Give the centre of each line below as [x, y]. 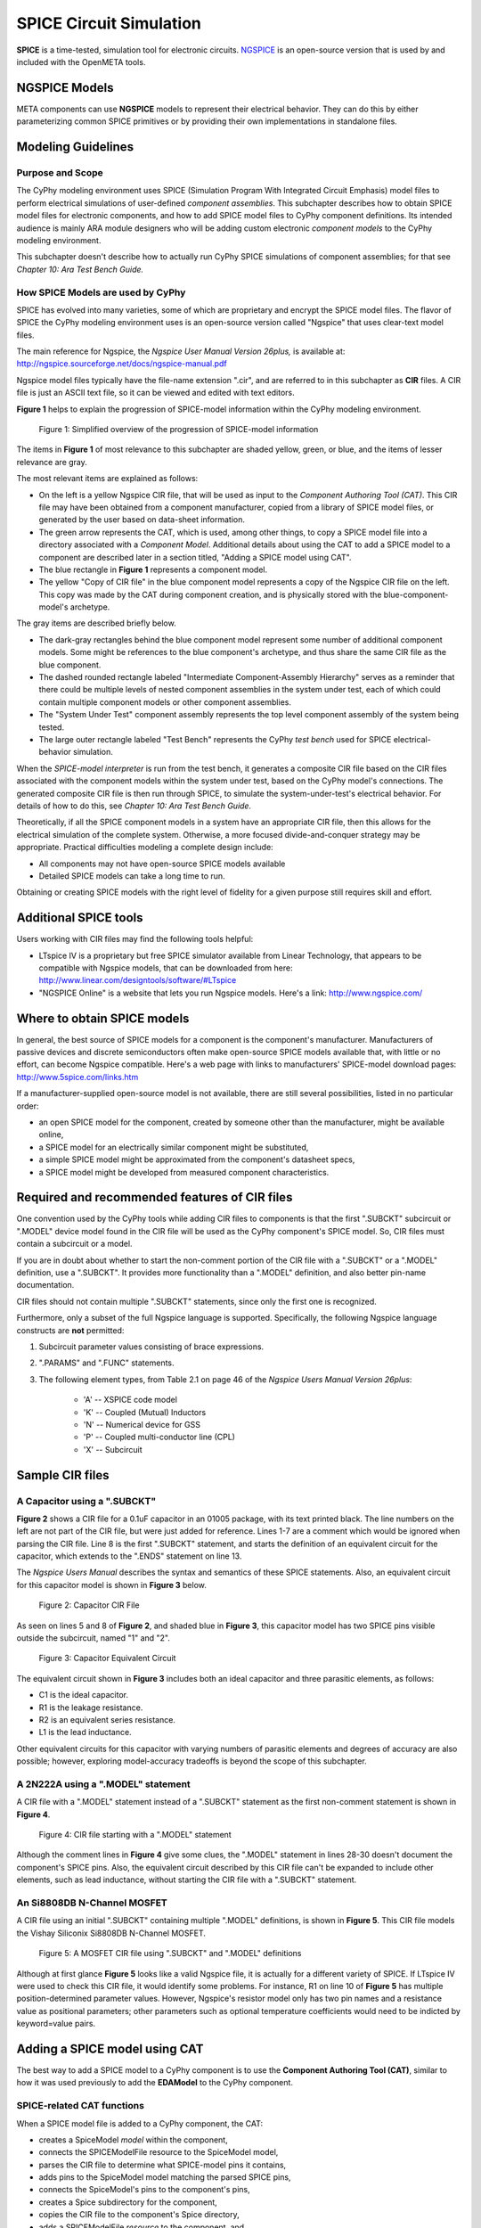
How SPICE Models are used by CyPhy [101, 292]
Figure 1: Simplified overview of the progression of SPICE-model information [179, 429]
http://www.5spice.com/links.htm [77, 1077]
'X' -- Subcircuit [113, 1449]
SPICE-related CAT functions [80, 2106]
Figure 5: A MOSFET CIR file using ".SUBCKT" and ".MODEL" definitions [170, 1954]
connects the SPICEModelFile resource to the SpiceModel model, [159, 2152]
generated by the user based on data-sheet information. [142, 520]
